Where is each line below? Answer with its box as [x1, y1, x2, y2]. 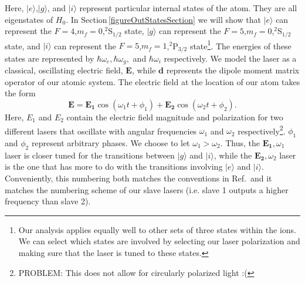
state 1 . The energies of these [189, 38, 292, 52]
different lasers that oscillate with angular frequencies [5, 124, 197, 137]
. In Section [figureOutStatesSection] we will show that [66, 13, 261, 25]
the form [5, 87, 36, 99]
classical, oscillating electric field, [5, 64, 123, 76]
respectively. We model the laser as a [164, 52, 297, 64]
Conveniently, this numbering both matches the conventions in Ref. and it [5, 172, 272, 184]
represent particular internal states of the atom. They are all [79, 2, 297, 14]
